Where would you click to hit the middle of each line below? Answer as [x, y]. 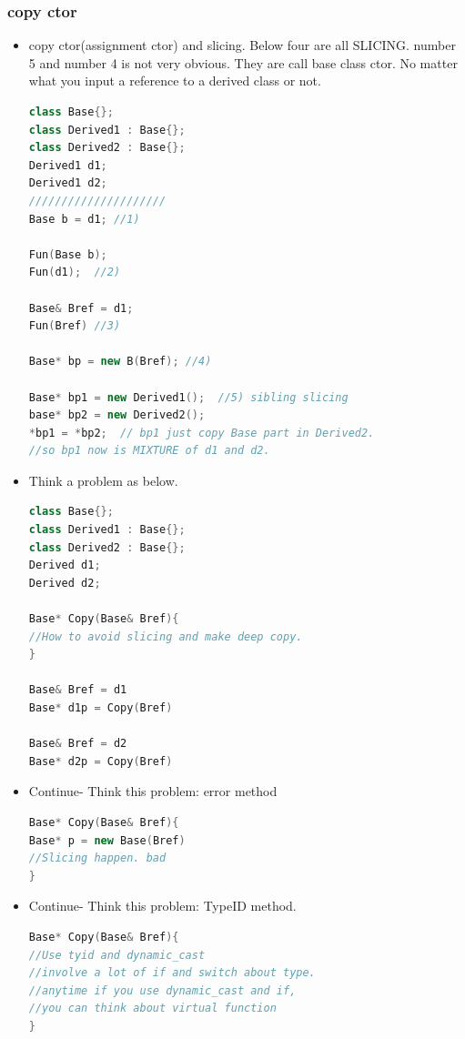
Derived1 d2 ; [68, 183]
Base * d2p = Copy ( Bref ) [101, 761]
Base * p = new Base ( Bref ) [107, 840]
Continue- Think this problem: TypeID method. [162, 906]
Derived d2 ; [65, 583]
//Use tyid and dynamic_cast [117, 955]
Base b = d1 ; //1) [84, 219]
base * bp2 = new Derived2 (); [117, 415]
